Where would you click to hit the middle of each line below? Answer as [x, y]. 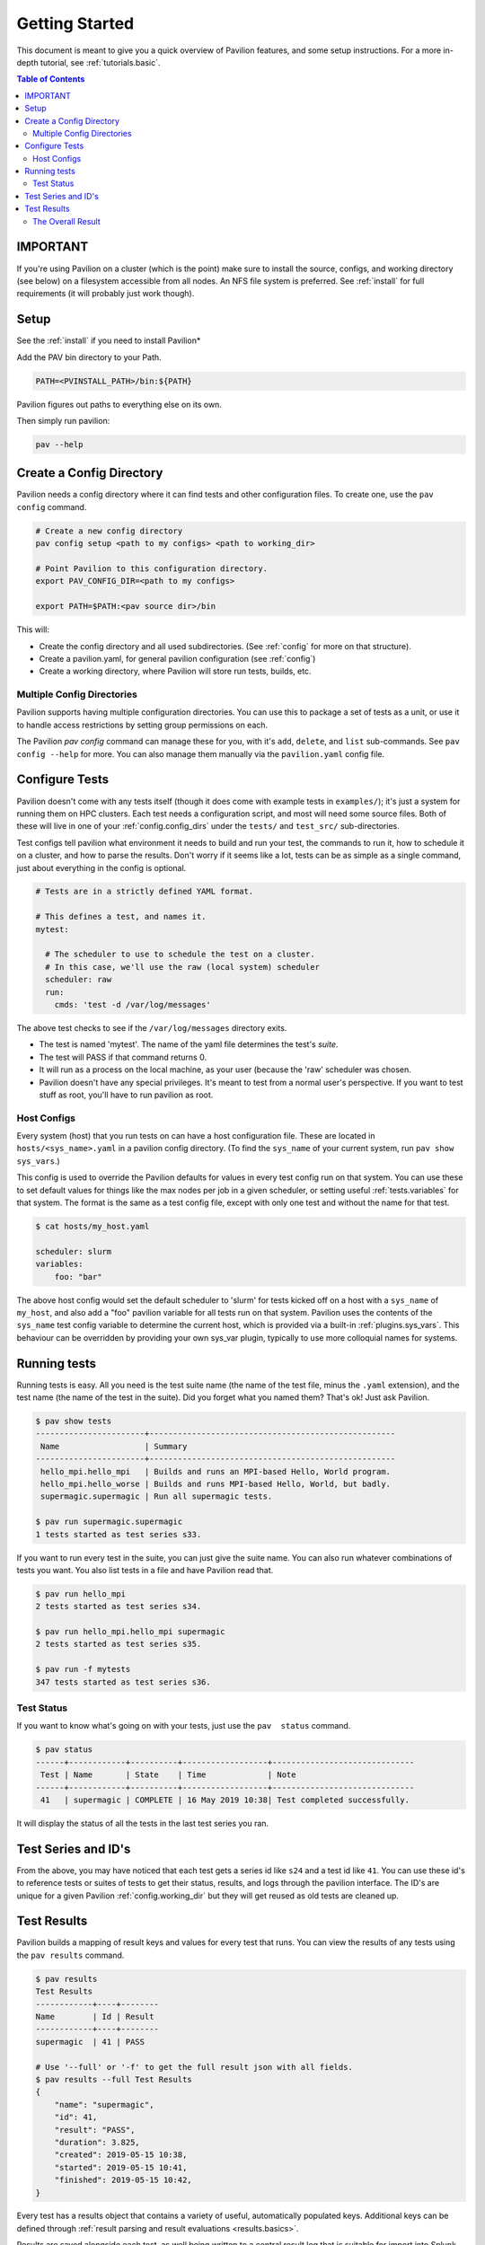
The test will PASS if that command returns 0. [123, 1057]
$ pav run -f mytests [83, 1669]
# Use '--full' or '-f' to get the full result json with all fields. [194, 2067]
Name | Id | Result [95, 2017]
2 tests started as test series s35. [119, 1644]
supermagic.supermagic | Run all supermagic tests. [157, 1497]
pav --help [59, 444]
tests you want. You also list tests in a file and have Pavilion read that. [145, 1570]
